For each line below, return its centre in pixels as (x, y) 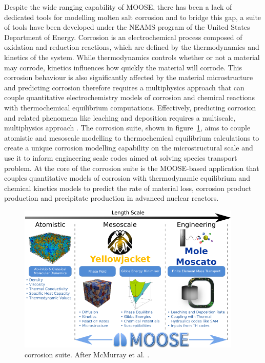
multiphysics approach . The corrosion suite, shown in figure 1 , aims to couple (127, 128)
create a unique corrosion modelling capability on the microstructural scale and (129, 148)
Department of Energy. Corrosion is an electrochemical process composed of (123, 37)
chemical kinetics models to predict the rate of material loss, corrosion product (128, 188)
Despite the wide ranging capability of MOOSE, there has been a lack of (118, 7)
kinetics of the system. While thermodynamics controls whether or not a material (132, 57)
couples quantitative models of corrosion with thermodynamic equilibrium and (127, 178)
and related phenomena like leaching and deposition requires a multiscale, (120, 117)
